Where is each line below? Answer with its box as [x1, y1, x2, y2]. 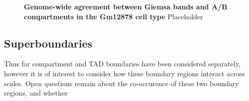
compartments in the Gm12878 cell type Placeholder [24, 11, 203, 21]
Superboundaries [4, 35, 93, 50]
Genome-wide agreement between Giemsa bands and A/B [24, 1, 228, 11]
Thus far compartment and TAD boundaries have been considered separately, [4, 58, 241, 69]
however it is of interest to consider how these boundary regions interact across [4, 68, 245, 78]
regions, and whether [4, 88, 68, 98]
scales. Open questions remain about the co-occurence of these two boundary [4, 78, 239, 88]
